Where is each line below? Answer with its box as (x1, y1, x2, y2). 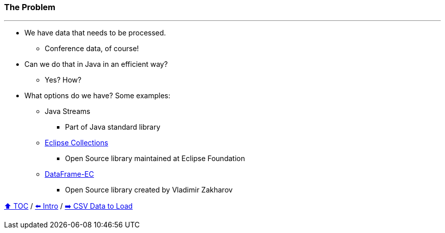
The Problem (4, 2, 56, 12)
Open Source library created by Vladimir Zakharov (65, 185, 233, 195)
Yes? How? (45, 75, 82, 85)
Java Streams (45, 107, 90, 116)
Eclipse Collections (45, 138, 108, 147)
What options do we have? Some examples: (24, 91, 171, 100)
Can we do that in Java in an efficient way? (24, 60, 168, 69)
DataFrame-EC (45, 170, 94, 179)
